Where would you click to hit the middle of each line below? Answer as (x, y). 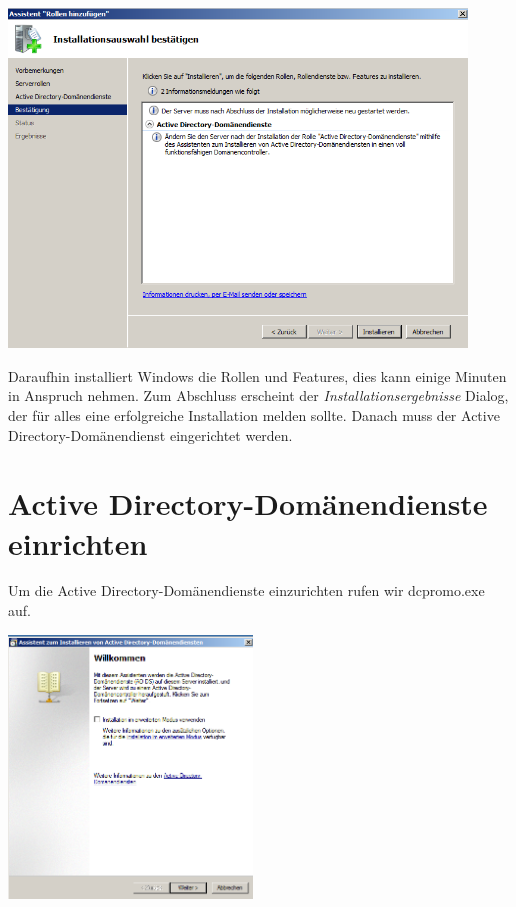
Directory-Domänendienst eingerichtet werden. (150, 434)
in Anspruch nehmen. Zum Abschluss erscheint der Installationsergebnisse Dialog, (258, 395)
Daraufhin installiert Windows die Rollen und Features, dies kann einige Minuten (257, 375)
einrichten (78, 542)
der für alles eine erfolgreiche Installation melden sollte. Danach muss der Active (254, 414)
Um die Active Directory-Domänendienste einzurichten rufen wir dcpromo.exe (246, 590)
